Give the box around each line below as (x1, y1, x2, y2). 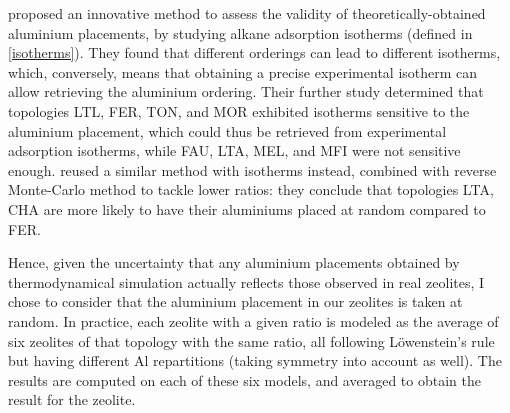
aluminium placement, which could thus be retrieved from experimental (8, 120, 447, 141)
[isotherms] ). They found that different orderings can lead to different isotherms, (8, 42, 501, 63)
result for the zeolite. (8, 389, 136, 410)
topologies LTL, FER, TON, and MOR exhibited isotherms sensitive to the (8, 100, 470, 121)
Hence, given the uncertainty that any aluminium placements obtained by (8, 252, 460, 273)
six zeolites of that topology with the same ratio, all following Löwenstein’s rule (8, 330, 495, 351)
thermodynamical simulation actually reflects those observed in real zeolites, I (8, 271, 485, 292)
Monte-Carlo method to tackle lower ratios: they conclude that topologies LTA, (8, 179, 494, 200)
